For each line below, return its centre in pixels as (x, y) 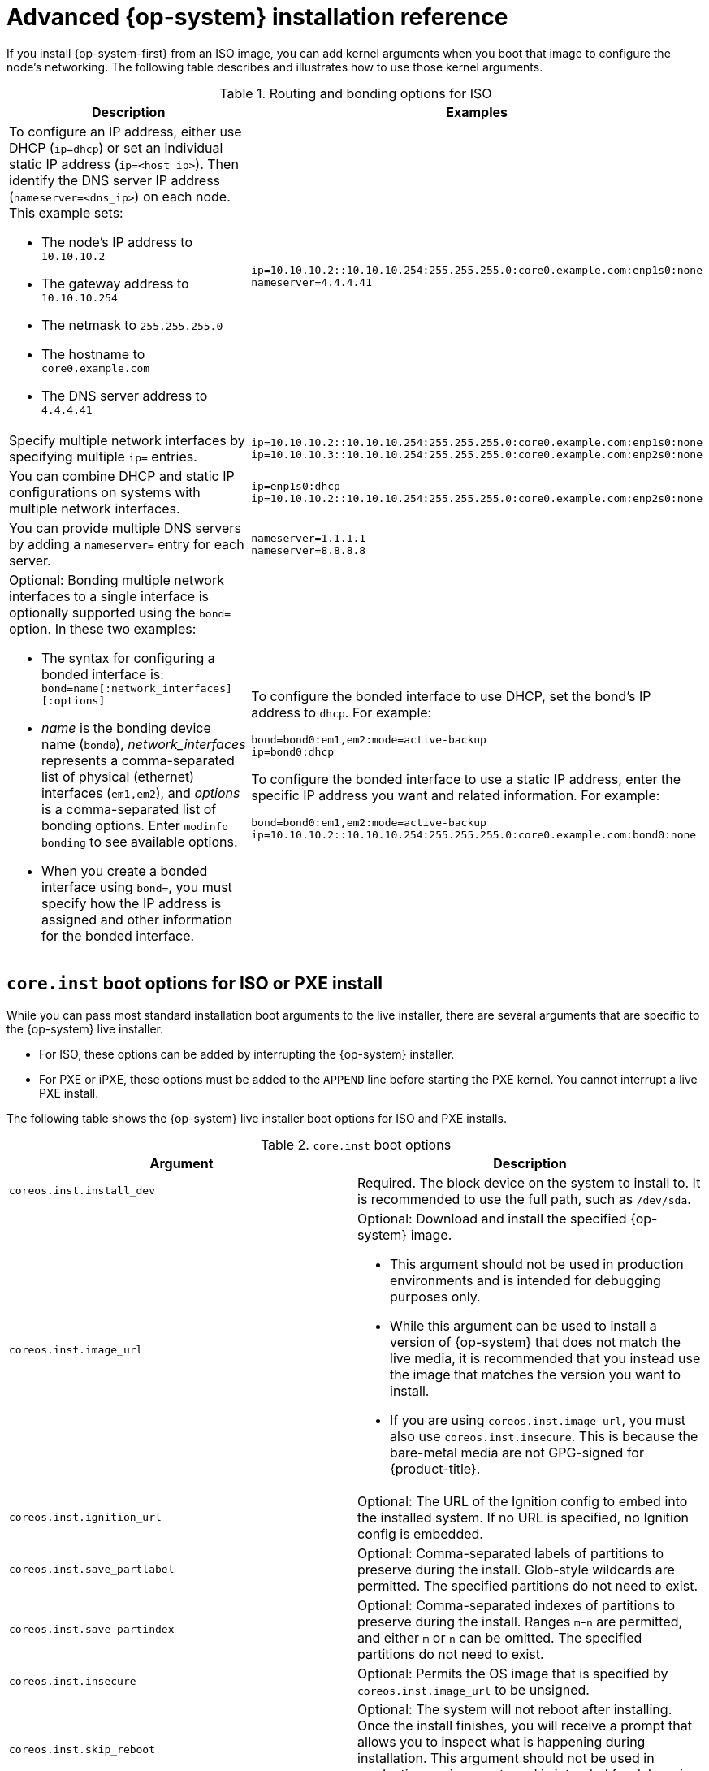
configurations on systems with (105, 492)
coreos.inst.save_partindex (92, 1630)
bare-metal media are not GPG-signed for (517, 1452)
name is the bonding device (126, 727)
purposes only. (435, 1296)
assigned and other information (137, 919)
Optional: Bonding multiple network (117, 580)
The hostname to (93, 354)
